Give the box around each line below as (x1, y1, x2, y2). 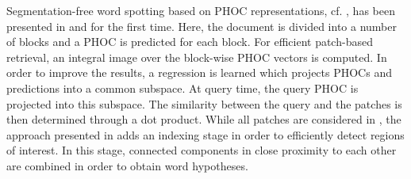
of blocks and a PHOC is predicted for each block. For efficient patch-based (6, 33, 373, 50)
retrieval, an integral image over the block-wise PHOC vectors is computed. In (6, 48, 387, 65)
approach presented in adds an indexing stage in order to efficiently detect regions (6, 126, 405, 143)
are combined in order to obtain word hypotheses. (6, 157, 248, 173)
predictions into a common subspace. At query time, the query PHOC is (6, 79, 359, 96)
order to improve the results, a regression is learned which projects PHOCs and (6, 64, 392, 81)
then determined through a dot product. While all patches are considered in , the (6, 111, 401, 128)
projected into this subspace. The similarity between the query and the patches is (6, 95, 402, 112)
